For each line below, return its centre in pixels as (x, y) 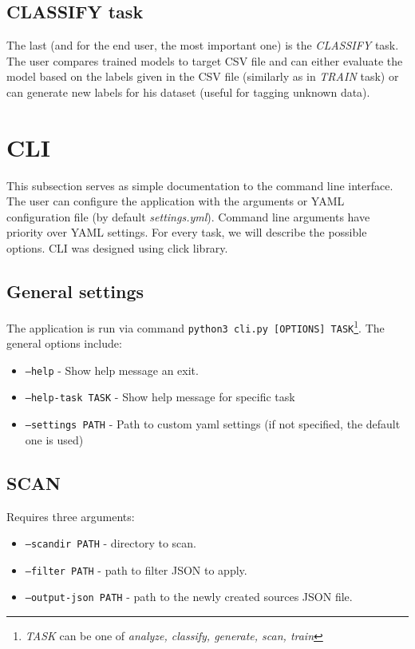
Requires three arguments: (71, 516)
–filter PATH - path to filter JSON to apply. (136, 569)
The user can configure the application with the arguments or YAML (176, 201)
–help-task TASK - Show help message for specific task (160, 397)
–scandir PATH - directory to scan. (111, 543)
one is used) (54, 439)
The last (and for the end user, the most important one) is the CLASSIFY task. (203, 45)
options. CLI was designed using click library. (117, 248)
